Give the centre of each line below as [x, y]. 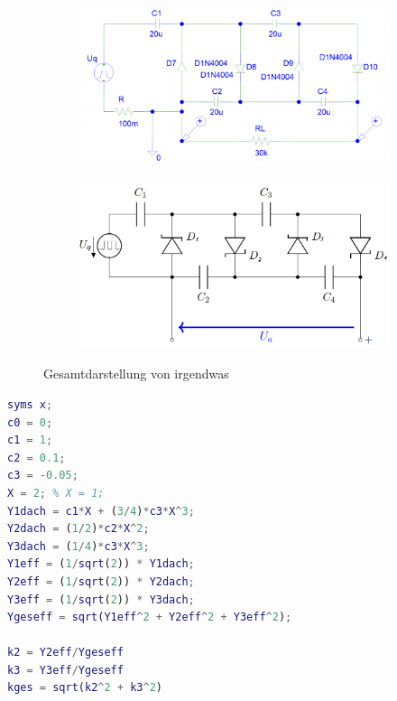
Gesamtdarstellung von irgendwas [136, 374]
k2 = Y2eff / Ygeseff [65, 653]
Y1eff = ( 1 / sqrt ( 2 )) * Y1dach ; [101, 564]
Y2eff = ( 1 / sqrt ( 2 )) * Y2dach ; [101, 581]
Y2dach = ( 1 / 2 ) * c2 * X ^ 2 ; [78, 529]
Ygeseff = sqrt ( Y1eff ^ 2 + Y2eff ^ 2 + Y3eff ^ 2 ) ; [150, 617]
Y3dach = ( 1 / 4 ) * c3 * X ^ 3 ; [78, 546]
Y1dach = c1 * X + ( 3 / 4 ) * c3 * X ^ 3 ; [101, 511]
